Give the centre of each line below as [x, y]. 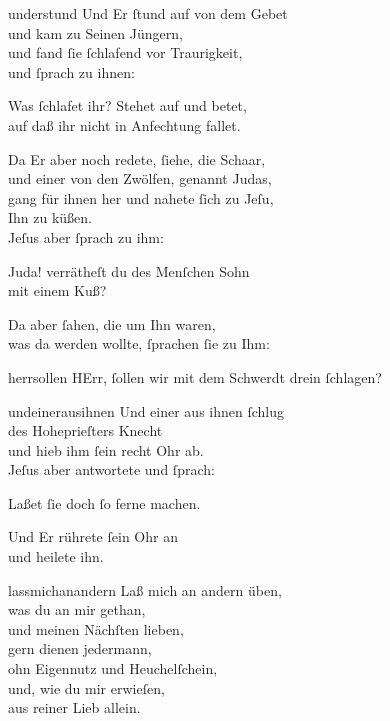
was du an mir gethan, [77, 609]
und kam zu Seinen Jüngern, [95, 32]
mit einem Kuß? [57, 290]
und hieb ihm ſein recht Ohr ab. [106, 449]
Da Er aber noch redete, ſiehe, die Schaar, [137, 158]
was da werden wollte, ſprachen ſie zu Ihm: [139, 343]
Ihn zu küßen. [50, 217]
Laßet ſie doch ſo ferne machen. [104, 502]
